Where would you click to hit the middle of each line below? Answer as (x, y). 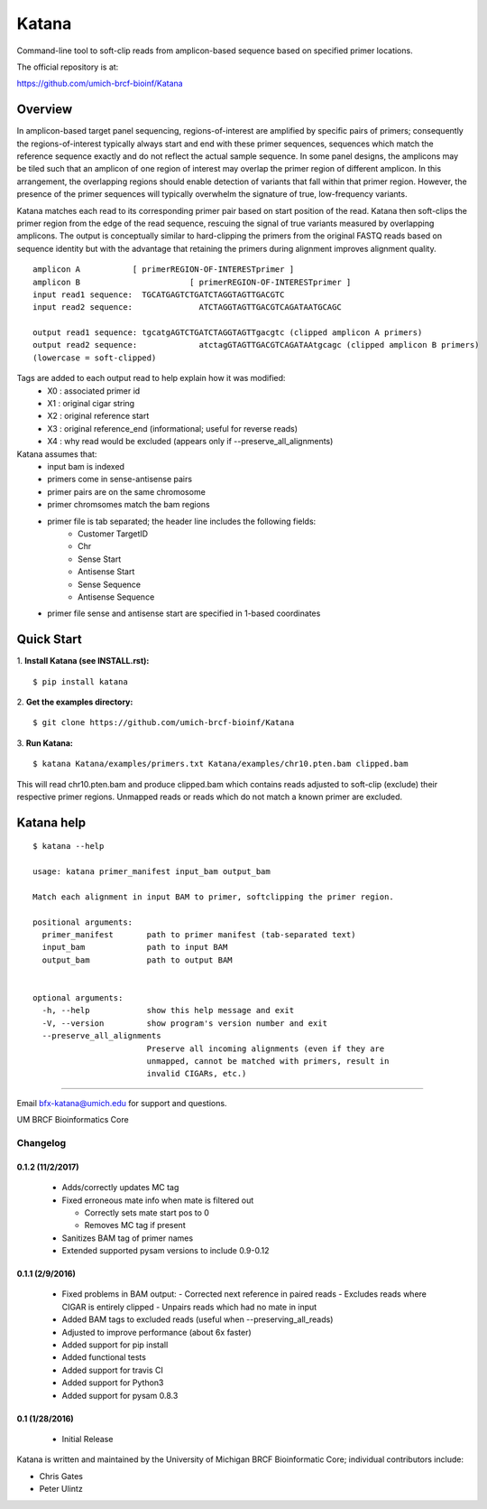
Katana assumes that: (57, 454)
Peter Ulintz (61, 1489)
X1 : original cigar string (91, 404)
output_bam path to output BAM (138, 960)
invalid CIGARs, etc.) (197, 1074)
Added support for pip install (115, 1345)
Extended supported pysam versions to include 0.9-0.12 (165, 1251)
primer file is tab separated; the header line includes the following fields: (182, 521)
